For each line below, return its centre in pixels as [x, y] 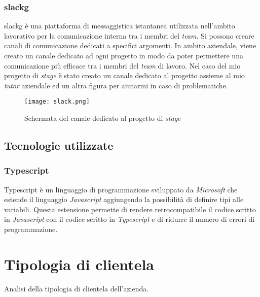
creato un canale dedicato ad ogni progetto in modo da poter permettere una [124, 55]
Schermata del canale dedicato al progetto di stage [103, 118]
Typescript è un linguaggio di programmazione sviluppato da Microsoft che [121, 189]
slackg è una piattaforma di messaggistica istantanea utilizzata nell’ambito [120, 26]
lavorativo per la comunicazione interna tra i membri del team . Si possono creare [129, 35]
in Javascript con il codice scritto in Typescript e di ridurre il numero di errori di [129, 219]
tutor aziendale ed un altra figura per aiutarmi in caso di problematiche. [116, 85]
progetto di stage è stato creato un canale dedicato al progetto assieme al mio [124, 75]
